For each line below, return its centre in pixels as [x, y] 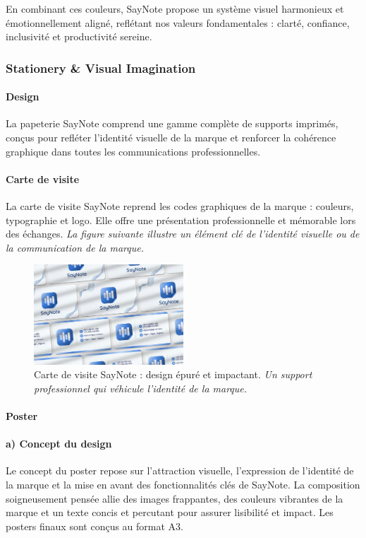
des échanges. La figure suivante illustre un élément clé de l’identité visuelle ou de [183, 234]
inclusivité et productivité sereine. [79, 36]
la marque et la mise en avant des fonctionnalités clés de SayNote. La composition [183, 484]
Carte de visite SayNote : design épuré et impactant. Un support [173, 374]
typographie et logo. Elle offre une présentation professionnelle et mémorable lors [181, 220]
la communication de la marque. [75, 247]
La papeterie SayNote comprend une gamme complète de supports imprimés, [172, 123]
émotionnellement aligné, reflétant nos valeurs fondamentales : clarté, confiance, [178, 22]
